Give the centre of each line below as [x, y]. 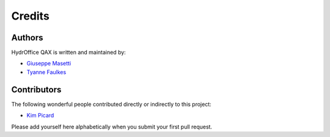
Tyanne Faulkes [46, 72]
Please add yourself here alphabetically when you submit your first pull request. [112, 127]
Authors [27, 38]
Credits [31, 16]
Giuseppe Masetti [49, 64]
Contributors [36, 90]
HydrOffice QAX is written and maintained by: [69, 53]
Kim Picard [40, 116]
